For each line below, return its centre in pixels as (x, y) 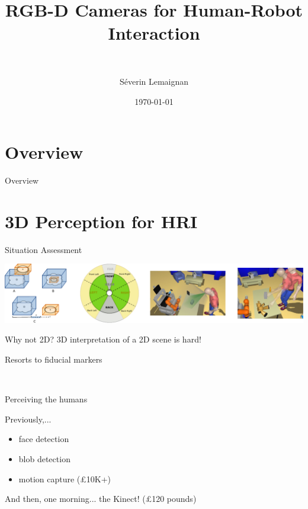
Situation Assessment (44, 249)
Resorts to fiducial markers (54, 359)
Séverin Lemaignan (154, 81)
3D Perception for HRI (101, 221)
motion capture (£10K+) (65, 478)
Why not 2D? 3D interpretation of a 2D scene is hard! (103, 339)
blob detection (44, 458)
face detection (44, 439)
